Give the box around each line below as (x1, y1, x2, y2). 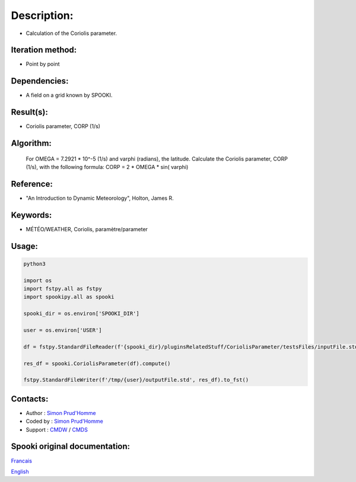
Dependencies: (11, 76, 69, 86)
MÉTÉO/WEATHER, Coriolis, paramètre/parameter (26, 225, 148, 232)
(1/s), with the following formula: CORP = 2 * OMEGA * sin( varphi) (26, 164, 189, 171)
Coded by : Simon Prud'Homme (26, 418, 103, 425)
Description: (11, 9, 74, 22)
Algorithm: (11, 138, 52, 148)
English (11, 468, 29, 475)
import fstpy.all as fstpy (23, 285, 102, 292)
